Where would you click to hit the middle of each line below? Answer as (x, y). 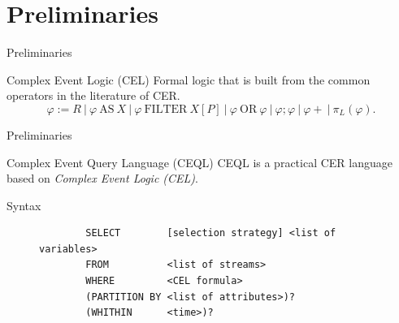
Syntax (24, 205)
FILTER (166, 109)
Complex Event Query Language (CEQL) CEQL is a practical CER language (200, 162)
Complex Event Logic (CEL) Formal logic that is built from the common (189, 79)
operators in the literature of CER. (93, 95)
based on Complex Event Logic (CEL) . (102, 178)
